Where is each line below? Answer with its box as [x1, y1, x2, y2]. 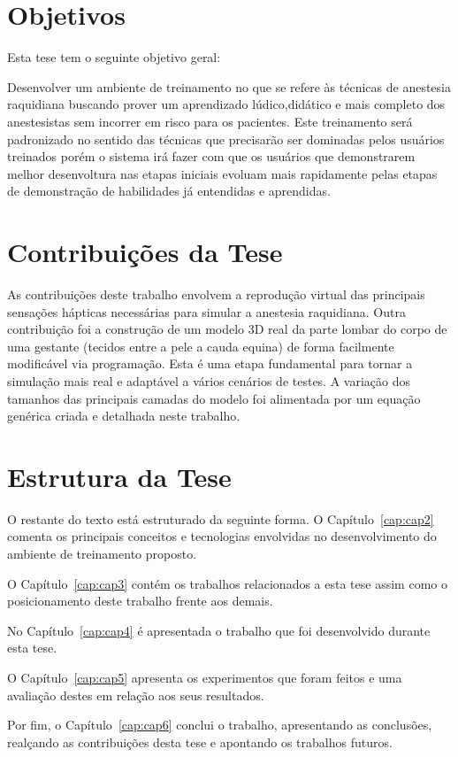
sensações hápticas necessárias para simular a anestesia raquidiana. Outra [7, 302, 406, 321]
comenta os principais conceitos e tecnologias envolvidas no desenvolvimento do [7, 527, 437, 545]
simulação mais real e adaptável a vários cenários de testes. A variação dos [7, 371, 410, 390]
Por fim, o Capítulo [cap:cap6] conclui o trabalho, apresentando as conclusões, [7, 715, 432, 734]
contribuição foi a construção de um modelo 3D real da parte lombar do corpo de [7, 320, 447, 338]
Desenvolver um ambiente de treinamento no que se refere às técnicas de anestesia [7, 77, 451, 96]
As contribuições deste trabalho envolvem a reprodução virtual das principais [7, 285, 425, 303]
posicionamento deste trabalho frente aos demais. [7, 591, 273, 610]
